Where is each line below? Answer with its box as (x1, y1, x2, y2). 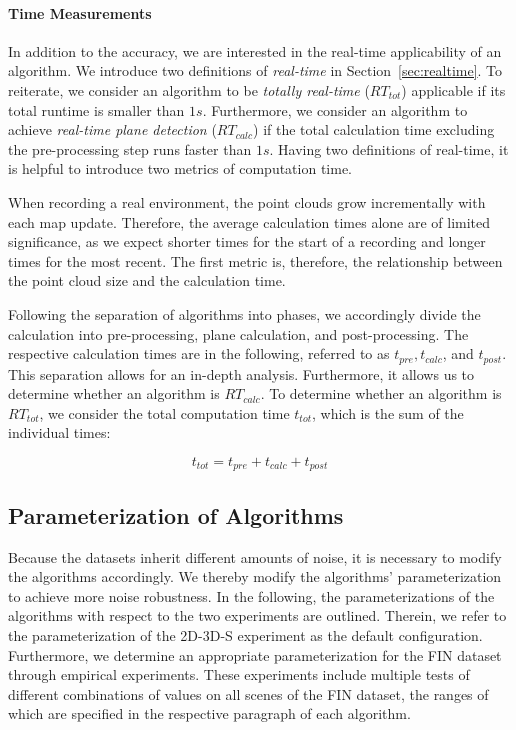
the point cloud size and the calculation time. (8, 270, 286, 291)
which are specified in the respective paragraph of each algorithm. (8, 703, 411, 724)
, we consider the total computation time (39, 402, 290, 423)
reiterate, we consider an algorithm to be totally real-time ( (8, 79, 370, 100)
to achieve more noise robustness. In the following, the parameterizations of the (8, 585, 495, 606)
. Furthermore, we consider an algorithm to (202, 99, 468, 120)
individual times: (8, 422, 111, 443)
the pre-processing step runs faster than (8, 138, 252, 159)
